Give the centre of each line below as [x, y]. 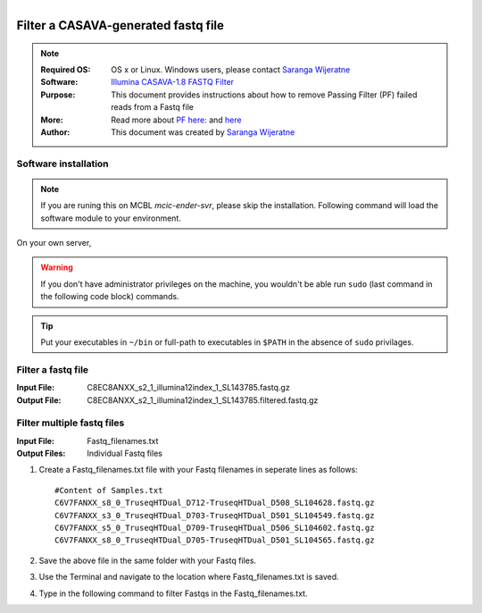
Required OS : [66, 69]
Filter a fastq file [53, 369]
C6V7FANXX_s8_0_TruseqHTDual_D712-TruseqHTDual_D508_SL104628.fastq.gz [215, 503]
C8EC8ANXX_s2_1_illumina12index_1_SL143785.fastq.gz [188, 388]
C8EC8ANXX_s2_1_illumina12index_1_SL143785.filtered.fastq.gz [203, 400]
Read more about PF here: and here [176, 120]
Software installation [62, 164]
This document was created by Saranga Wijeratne [203, 132]
